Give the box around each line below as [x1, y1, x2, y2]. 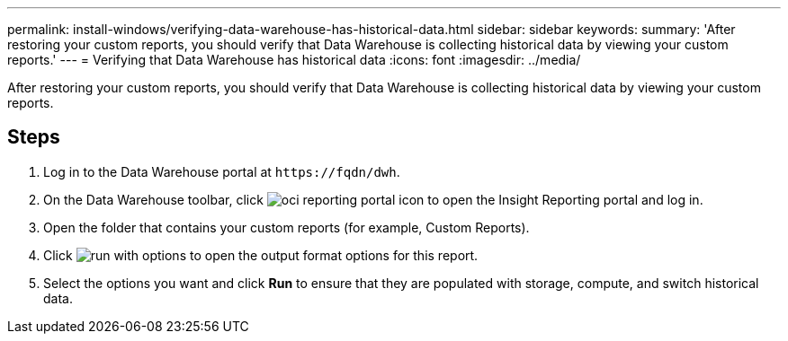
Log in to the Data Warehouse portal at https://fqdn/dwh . [43, 163, 400, 179]
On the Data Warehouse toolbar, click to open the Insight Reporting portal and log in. [43, 191, 703, 207]
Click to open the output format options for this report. [43, 247, 479, 263]
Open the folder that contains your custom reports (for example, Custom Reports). [43, 219, 530, 235]
